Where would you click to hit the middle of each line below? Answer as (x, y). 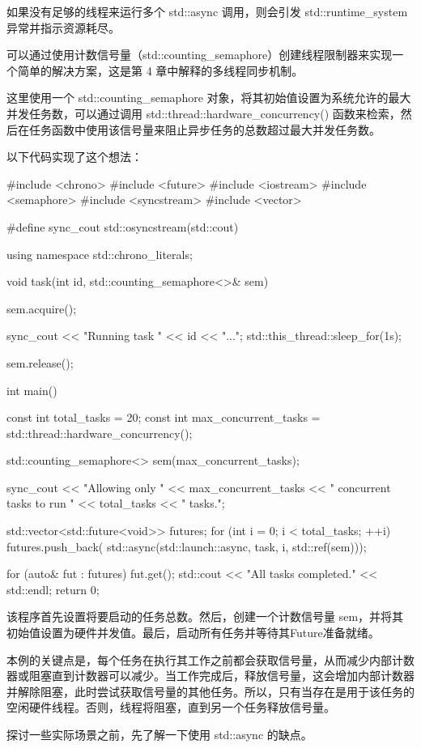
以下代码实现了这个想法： (74, 157)
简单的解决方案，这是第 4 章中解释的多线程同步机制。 (160, 70)
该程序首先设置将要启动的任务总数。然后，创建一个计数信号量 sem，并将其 (205, 616)
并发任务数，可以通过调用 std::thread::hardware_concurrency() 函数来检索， (204, 113)
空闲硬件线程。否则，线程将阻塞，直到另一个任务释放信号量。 (171, 707)
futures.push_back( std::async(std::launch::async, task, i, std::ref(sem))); (187, 546)
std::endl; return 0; (53, 589)
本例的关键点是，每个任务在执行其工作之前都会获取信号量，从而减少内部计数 (210, 659)
